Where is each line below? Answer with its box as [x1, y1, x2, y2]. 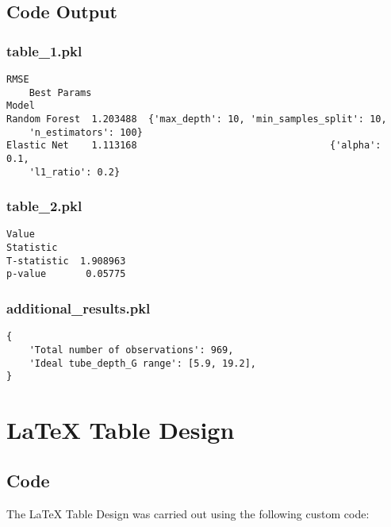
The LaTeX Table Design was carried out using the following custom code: [6, 505, 370, 521]
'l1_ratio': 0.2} [29, 166, 121, 178]
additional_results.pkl [6, 298, 151, 318]
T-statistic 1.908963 [6, 255, 126, 267]
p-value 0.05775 [6, 268, 126, 280]
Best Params [29, 87, 92, 98]
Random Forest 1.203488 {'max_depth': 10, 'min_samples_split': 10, [6, 113, 387, 125]
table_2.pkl [6, 196, 82, 216]
